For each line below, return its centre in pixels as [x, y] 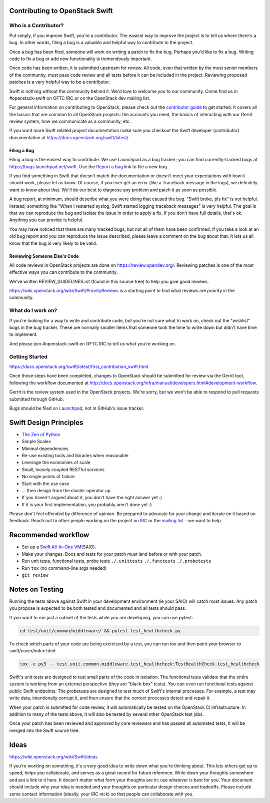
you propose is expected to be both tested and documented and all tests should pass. [98, 608]
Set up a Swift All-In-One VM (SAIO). [59, 547]
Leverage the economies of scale [56, 463]
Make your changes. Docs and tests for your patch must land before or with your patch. [112, 554]
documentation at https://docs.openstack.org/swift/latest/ [69, 137]
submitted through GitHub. [37, 399]
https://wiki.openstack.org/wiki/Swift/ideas [53, 756]
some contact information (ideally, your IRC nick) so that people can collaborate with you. [101, 794]
